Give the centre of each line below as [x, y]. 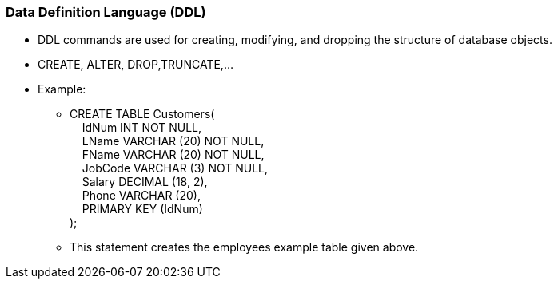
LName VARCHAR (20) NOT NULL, [173, 141]
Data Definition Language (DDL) [106, 12]
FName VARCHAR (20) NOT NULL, [173, 155]
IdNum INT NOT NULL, [142, 128]
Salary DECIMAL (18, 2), [145, 182]
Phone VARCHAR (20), [141, 196]
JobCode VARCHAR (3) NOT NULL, [175, 168]
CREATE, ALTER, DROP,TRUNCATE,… [136, 65]
